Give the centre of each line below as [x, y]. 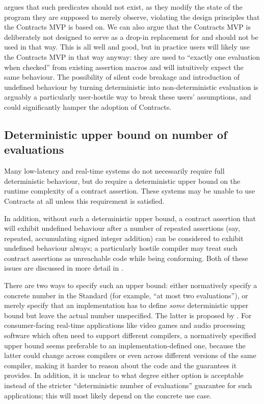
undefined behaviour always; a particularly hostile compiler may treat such [121, 248]
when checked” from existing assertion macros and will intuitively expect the [124, 67]
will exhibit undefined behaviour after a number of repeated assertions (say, [122, 228]
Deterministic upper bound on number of [116, 134]
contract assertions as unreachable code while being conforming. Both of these [126, 258]
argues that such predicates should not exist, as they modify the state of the [123, 7]
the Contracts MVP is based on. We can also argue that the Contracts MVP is [127, 27]
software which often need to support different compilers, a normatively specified [130, 335]
